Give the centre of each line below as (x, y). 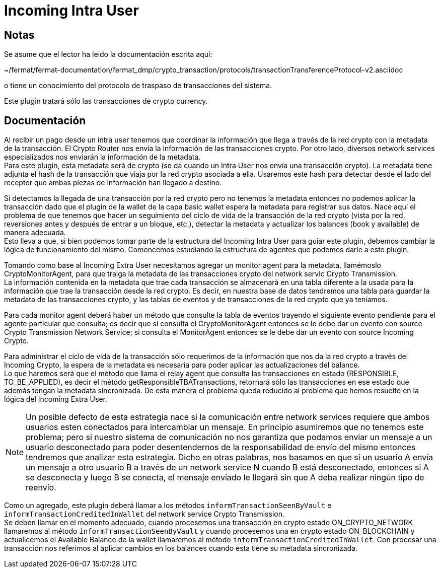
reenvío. (41, 488)
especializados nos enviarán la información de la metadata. (102, 157)
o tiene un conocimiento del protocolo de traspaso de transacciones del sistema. (138, 86)
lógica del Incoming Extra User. (56, 399)
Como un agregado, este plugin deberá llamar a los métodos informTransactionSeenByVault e (168, 506)
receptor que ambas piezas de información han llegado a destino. (113, 183)
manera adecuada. (35, 233)
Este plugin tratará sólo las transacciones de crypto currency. (106, 101)
